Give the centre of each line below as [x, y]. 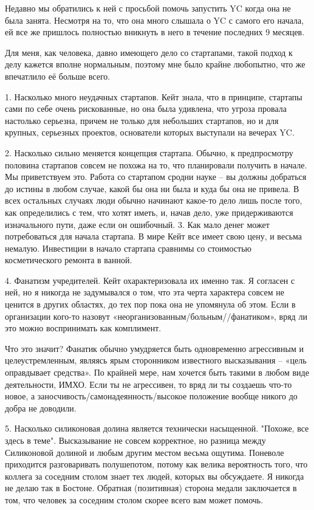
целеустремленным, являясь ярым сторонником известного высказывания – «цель [156, 360]
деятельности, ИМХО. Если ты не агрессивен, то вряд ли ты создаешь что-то [148, 384]
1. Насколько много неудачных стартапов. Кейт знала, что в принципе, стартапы [154, 96]
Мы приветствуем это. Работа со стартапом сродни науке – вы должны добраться [156, 177]
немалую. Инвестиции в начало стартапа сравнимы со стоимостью [128, 248]
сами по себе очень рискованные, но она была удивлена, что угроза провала [146, 109]
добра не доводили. [41, 408]
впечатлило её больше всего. [58, 76]
